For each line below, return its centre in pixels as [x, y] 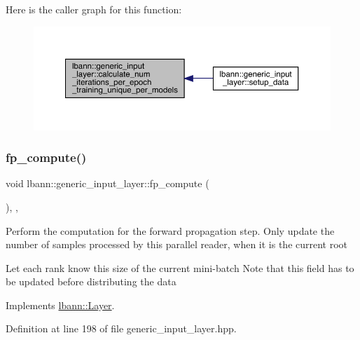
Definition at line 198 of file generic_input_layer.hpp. [121, 328]
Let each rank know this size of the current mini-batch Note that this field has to [180, 267]
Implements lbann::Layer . [60, 305]
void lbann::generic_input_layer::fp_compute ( [108, 183]
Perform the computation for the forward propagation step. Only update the [170, 230]
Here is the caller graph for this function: [94, 9]
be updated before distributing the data [91, 281]
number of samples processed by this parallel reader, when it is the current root [177, 244]
